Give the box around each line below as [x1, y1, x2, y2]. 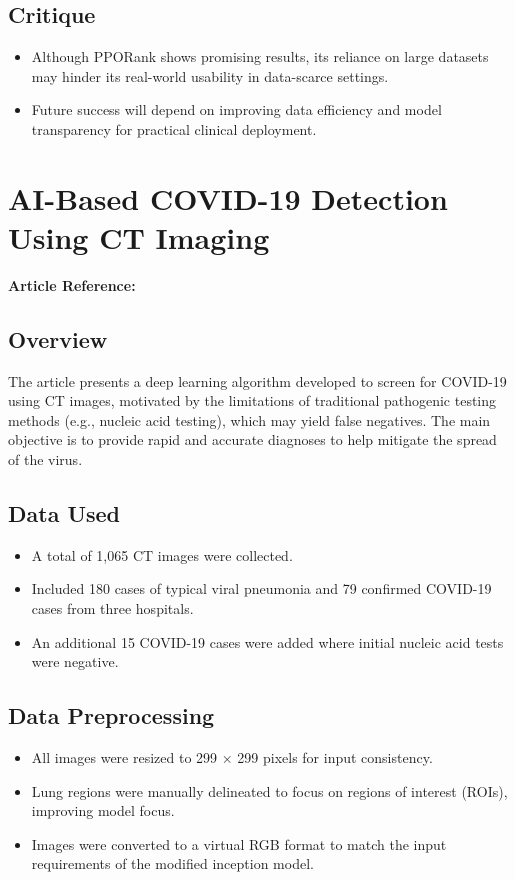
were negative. [31, 651, 119, 672]
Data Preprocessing [8, 700, 215, 731]
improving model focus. [31, 800, 175, 821]
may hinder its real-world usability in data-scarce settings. [31, 65, 389, 86]
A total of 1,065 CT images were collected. [31, 544, 293, 565]
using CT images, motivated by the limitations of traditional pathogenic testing [8, 390, 497, 411]
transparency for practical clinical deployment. [31, 118, 317, 139]
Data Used [8, 498, 121, 529]
